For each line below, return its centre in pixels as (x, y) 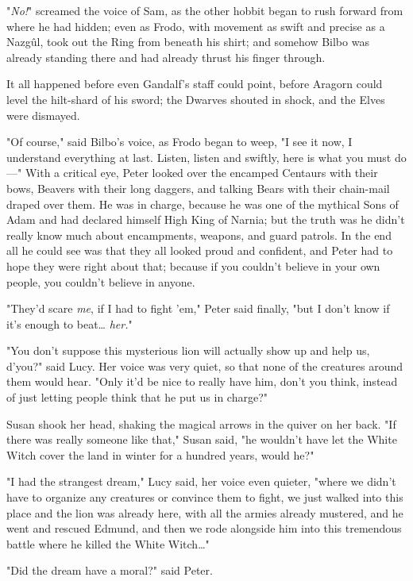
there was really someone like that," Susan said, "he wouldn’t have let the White (202, 439)
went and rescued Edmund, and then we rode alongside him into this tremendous (204, 528)
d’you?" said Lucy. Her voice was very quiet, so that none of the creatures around (205, 366)
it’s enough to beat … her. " (69, 323)
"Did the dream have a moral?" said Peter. (110, 570)
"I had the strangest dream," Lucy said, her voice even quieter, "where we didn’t (201, 481)
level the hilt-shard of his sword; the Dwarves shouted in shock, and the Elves (196, 99)
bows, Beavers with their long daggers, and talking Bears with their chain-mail (198, 188)
